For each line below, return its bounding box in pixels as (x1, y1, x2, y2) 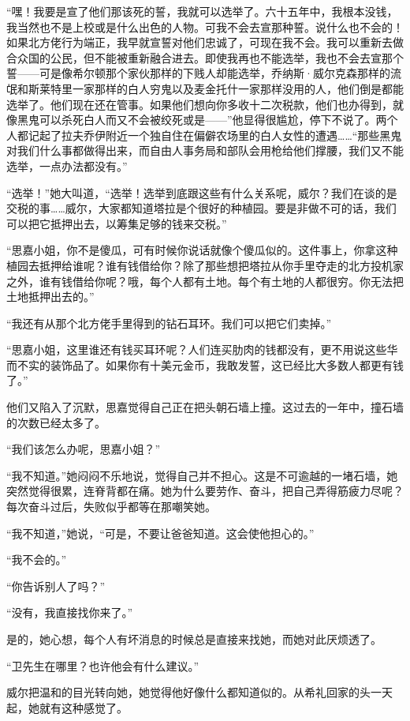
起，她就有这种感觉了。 (6, 699, 128, 715)
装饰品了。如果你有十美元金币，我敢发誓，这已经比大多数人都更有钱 (50, 356, 404, 373)
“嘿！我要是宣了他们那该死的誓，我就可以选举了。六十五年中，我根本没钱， (6, 3, 398, 19)
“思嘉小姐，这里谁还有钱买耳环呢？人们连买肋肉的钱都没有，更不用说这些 (6, 341, 387, 358)
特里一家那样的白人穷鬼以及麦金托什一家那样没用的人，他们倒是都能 (50, 80, 404, 96)
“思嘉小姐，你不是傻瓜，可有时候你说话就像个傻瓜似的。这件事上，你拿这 (6, 242, 387, 258)
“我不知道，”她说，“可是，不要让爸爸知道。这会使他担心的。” (6, 524, 315, 541)
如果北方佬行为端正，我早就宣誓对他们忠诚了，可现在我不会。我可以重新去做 (6, 34, 404, 51)
